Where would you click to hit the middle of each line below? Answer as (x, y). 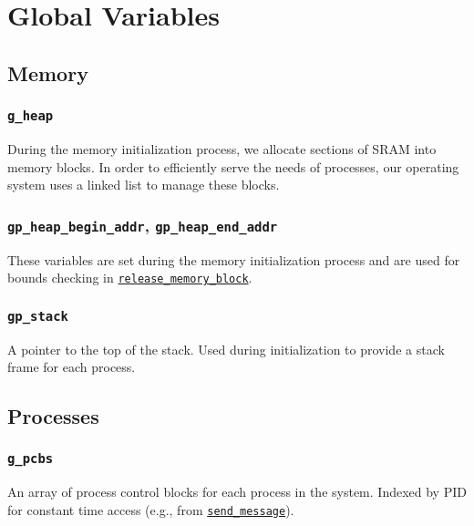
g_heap (31, 116)
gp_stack (38, 316)
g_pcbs (31, 459)
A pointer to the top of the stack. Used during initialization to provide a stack (226, 349)
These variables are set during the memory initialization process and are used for (234, 259)
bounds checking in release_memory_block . (130, 278)
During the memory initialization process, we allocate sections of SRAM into (222, 148)
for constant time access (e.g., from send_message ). (151, 509)
